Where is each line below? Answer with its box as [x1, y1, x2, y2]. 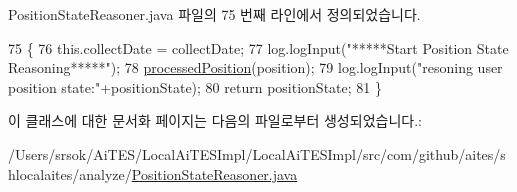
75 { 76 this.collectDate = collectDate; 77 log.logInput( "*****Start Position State [8, 37, 509, 58]
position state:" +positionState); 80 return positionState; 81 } [8, 76, 382, 97]
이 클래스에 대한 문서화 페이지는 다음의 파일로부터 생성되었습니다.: [8, 110, 422, 131]
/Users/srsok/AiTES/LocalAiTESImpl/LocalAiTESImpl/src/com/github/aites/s [8, 143, 506, 164]
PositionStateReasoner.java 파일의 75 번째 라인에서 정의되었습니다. [8, 4, 421, 24]
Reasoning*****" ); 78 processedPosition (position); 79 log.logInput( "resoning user [8, 57, 503, 78]
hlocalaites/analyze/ [8, 163, 132, 184]
